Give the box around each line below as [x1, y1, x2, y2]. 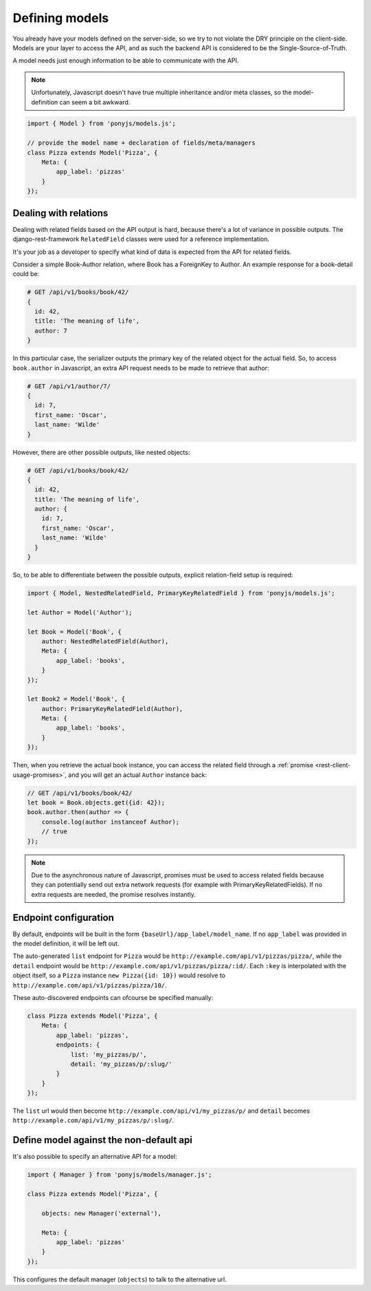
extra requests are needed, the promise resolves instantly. [31, 890, 196, 898]
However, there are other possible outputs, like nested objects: [12, 448, 190, 456]
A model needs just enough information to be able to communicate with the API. [12, 56, 239, 65]
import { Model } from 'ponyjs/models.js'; [27, 120, 177, 127]
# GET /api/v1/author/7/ [27, 382, 111, 390]
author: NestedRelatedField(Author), [41, 637, 169, 645]
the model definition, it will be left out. [12, 939, 120, 948]
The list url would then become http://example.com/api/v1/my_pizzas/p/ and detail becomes [12, 1107, 311, 1115]
